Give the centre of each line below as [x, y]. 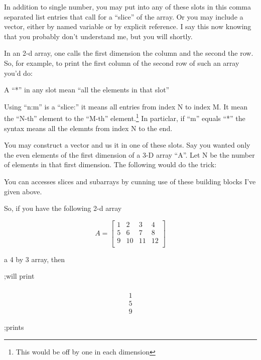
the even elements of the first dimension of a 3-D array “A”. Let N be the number [129, 154]
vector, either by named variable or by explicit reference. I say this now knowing [128, 26]
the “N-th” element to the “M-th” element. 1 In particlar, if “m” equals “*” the [125, 117]
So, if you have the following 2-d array [63, 208]
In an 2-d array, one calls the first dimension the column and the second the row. [129, 53]
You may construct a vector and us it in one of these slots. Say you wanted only [127, 145]
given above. [23, 191]
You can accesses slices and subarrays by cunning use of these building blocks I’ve [130, 181]
